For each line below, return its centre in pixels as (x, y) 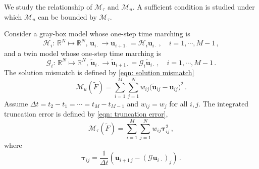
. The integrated (223, 103)
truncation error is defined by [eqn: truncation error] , (86, 114)
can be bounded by (67, 16)
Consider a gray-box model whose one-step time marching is (97, 34)
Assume (16, 103)
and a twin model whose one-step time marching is (83, 53)
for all (178, 103)
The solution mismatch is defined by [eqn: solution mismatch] (99, 72)
